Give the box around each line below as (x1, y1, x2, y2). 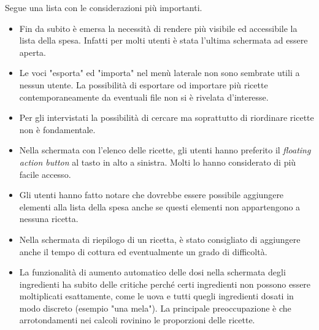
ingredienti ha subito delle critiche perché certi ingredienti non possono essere (19, 277, 311, 290)
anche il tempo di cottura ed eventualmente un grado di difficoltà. (19, 245, 267, 258)
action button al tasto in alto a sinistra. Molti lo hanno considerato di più (19, 155, 296, 168)
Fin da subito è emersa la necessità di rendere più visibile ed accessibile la (19, 21, 298, 34)
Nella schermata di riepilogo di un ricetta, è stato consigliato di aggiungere (19, 232, 301, 245)
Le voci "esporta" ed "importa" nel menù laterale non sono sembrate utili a (19, 66, 300, 79)
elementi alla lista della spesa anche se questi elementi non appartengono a (19, 200, 301, 213)
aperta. (19, 45, 47, 58)
